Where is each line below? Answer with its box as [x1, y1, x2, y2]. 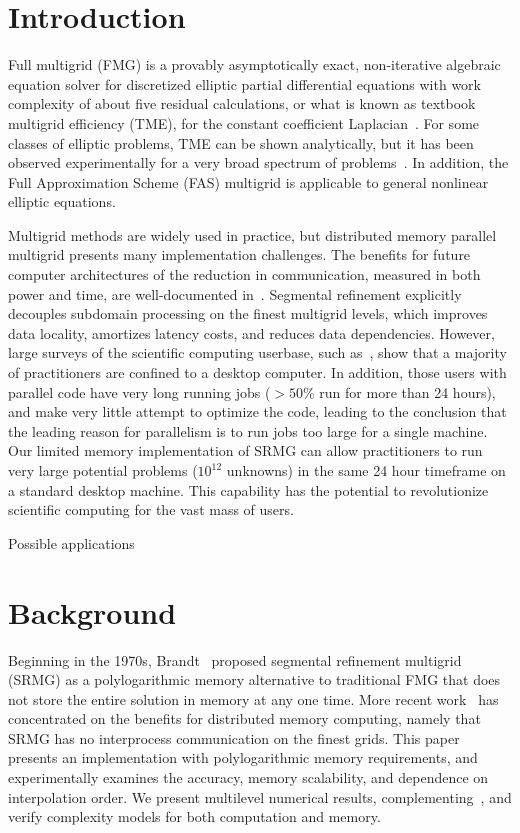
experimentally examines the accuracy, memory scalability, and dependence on [8, 767, 489, 788]
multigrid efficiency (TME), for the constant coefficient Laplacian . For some [8, 112, 480, 133]
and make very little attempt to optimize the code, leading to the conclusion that [8, 401, 507, 422]
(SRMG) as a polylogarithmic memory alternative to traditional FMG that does [8, 669, 501, 690]
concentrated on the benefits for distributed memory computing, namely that [8, 708, 481, 729]
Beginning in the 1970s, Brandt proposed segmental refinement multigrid [8, 649, 462, 670]
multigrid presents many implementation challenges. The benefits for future [8, 244, 471, 265]
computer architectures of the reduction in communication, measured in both [8, 264, 481, 285]
